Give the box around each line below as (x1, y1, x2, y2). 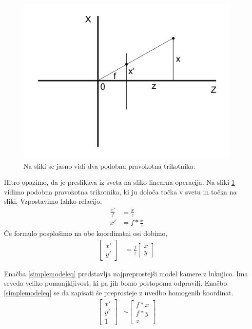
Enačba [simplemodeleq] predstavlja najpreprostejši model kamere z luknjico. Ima (4, 268, 248, 278)
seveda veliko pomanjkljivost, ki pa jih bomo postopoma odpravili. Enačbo (4, 278, 227, 288)
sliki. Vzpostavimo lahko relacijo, (4, 196, 102, 206)
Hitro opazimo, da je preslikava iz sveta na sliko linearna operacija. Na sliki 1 (4, 177, 235, 187)
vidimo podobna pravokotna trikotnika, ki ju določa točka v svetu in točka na (4, 186, 237, 196)
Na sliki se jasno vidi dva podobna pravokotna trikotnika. (23, 160, 195, 171)
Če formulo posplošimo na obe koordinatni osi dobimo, (4, 228, 168, 238)
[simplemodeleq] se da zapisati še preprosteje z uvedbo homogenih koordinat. (4, 288, 233, 298)
